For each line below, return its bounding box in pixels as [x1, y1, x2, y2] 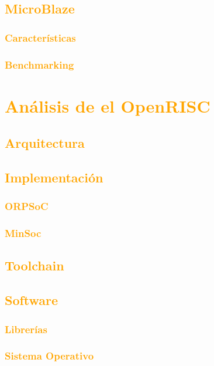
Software [5, 291, 58, 309]
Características [5, 30, 76, 45]
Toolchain [5, 256, 64, 274]
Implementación [5, 168, 103, 187]
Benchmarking [5, 57, 74, 72]
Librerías [5, 321, 47, 336]
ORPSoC [5, 199, 49, 213]
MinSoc [5, 226, 42, 240]
